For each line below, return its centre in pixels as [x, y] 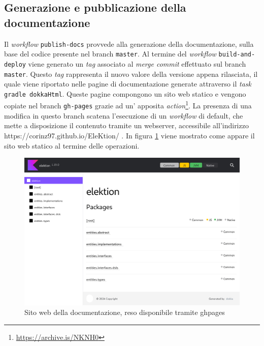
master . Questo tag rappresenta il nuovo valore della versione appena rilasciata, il [131, 74]
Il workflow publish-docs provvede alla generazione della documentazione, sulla [129, 44]
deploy [15, 64]
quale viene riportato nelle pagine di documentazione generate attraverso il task [128, 84]
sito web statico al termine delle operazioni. [72, 145]
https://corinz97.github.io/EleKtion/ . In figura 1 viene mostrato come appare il [129, 135]
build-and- [237, 55]
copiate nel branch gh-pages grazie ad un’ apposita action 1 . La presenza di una [128, 105]
